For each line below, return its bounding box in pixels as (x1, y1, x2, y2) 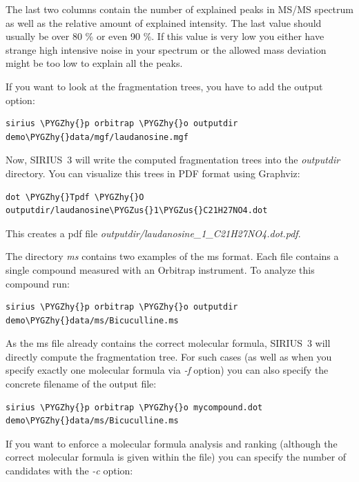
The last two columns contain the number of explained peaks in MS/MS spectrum (6, 2, 353, 16)
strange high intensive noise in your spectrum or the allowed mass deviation (6, 42, 327, 57)
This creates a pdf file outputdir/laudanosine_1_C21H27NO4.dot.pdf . (6, 225, 301, 240)
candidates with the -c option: (6, 463, 133, 478)
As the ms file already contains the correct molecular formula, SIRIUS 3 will (6, 336, 331, 350)
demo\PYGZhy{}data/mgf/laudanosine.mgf (6, 132, 188, 142)
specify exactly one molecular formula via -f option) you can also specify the (6, 363, 329, 377)
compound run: (6, 276, 70, 290)
